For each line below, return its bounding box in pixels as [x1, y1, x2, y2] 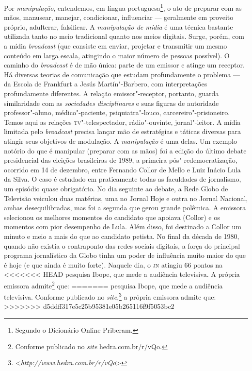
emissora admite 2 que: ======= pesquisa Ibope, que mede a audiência [4, 279, 223, 290]
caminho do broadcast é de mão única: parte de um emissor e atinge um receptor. [4, 60, 245, 70]
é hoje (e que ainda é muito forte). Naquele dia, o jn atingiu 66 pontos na [4, 259, 223, 270]
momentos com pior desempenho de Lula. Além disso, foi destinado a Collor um [4, 221, 241, 232]
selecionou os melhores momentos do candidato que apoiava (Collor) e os [4, 212, 220, 222]
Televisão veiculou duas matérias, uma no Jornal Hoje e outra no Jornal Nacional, [4, 193, 248, 203]
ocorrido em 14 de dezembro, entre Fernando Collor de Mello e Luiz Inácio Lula [4, 164, 241, 174]
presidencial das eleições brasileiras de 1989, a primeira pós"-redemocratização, [4, 155, 237, 165]
